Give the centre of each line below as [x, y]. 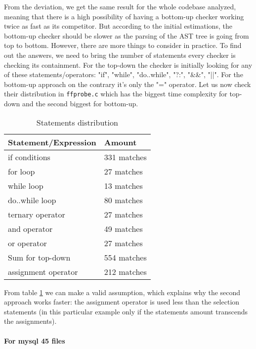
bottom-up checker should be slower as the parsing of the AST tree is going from [127, 35]
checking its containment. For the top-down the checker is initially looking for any [128, 65]
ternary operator [37, 214]
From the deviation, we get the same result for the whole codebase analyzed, [120, 6]
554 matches [125, 257]
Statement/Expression [52, 142]
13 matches [123, 185]
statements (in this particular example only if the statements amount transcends [126, 311]
